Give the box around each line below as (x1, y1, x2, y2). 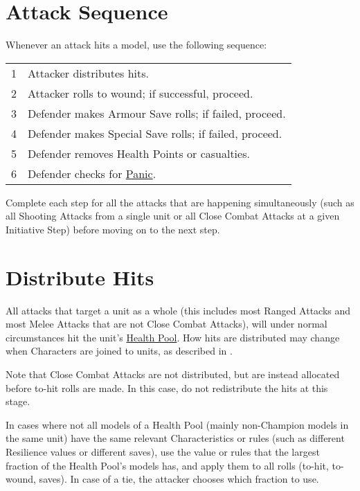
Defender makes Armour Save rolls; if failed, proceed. (28, 105, 286, 121)
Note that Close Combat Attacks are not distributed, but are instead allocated (6, 367, 340, 381)
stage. (6, 394, 30, 409)
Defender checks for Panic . (28, 165, 156, 181)
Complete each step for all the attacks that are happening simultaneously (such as (6, 195, 354, 209)
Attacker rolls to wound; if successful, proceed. (28, 84, 253, 101)
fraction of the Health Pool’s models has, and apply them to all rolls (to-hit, (6, 458, 329, 472)
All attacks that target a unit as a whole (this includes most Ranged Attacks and (6, 303, 351, 317)
